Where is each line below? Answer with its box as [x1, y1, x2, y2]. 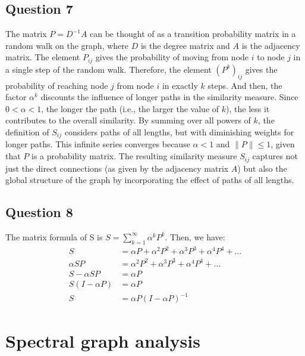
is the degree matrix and [140, 39, 230, 51]
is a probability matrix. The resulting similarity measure [32, 150, 237, 162]
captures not [252, 150, 298, 162]
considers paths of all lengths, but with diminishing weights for [64, 126, 294, 138]
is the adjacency [241, 39, 300, 51]
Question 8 [5, 203, 73, 221]
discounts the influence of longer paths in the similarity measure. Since [40, 91, 298, 103]
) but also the [237, 162, 287, 174]
